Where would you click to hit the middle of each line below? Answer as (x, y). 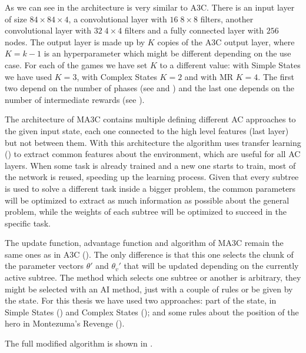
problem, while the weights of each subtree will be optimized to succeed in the (146, 212)
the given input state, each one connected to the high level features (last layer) (147, 130)
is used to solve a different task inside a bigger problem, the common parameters (150, 188)
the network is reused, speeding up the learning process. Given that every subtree (152, 177)
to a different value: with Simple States (230, 64)
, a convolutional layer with (118, 19)
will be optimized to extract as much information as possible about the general (147, 200)
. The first (276, 76)
